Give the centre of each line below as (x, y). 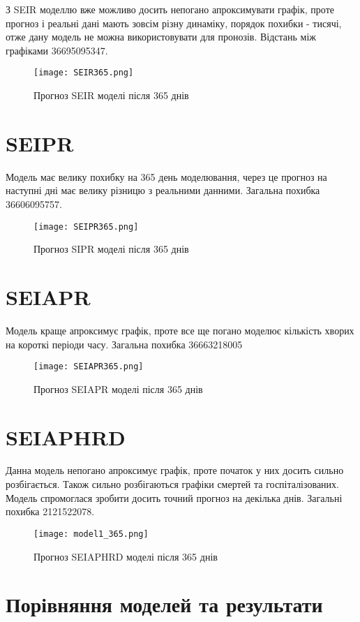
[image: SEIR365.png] (84, 73)
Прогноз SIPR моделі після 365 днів (111, 249)
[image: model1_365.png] (91, 534)
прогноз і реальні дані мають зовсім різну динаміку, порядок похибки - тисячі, (174, 23)
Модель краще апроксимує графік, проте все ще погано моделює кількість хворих (180, 330)
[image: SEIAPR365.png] (89, 367)
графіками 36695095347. (57, 50)
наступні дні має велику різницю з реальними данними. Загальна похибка (163, 190)
